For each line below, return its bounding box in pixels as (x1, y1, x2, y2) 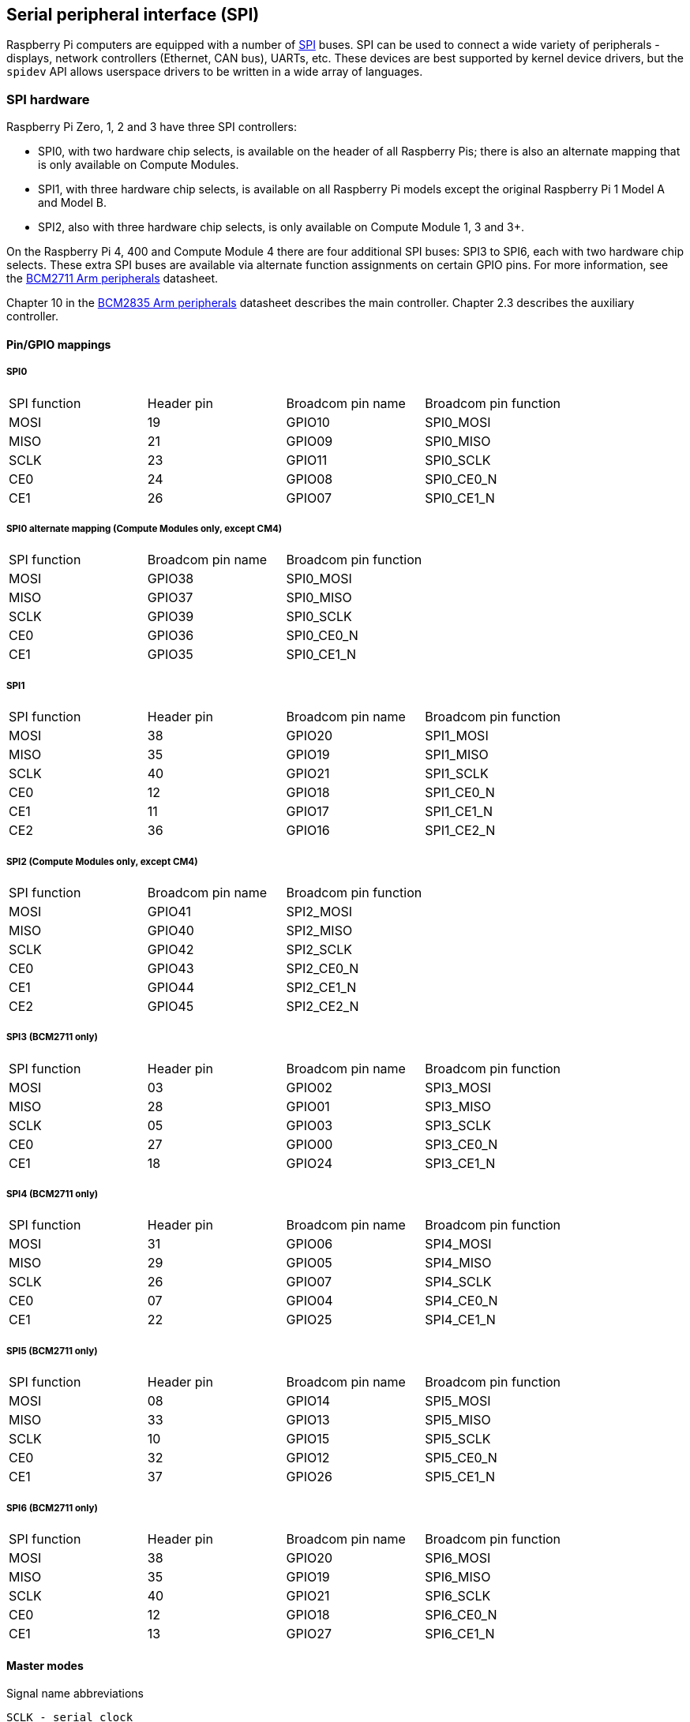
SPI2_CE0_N (286, 960, 359, 976)
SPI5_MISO (425, 1412, 491, 1428)
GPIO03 (286, 1117, 333, 1133)
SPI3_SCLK (425, 1117, 492, 1133)
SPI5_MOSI (425, 1393, 491, 1409)
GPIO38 (147, 571, 194, 587)
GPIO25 (286, 1312, 332, 1328)
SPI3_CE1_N (425, 1155, 496, 1171)
